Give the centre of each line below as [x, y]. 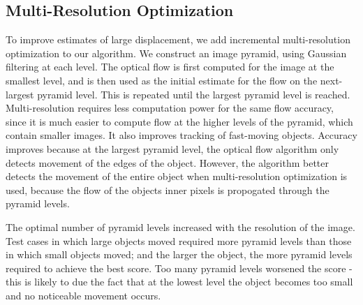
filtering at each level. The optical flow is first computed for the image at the [170, 67]
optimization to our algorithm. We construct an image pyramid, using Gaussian [176, 53]
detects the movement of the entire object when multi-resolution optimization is [177, 176]
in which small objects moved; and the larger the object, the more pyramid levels [179, 254]
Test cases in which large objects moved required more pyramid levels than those [179, 240]
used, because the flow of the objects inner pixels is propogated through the [168, 189]
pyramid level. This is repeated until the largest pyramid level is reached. [194, 94]
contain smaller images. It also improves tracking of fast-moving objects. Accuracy [181, 135]
